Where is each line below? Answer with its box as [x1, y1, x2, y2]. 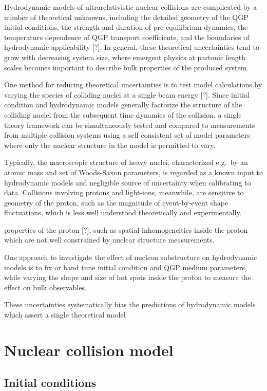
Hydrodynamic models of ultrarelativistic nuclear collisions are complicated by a [4, 2, 257, 12]
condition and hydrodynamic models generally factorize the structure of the [4, 99, 242, 110]
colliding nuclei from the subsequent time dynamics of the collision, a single [4, 109, 242, 120]
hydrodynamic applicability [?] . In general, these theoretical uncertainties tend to [4, 42, 259, 52]
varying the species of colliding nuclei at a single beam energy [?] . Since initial [4, 89, 250, 100]
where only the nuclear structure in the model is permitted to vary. [4, 139, 216, 150]
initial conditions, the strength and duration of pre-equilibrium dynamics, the [4, 22, 248, 32]
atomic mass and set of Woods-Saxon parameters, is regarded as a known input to [4, 166, 263, 177]
